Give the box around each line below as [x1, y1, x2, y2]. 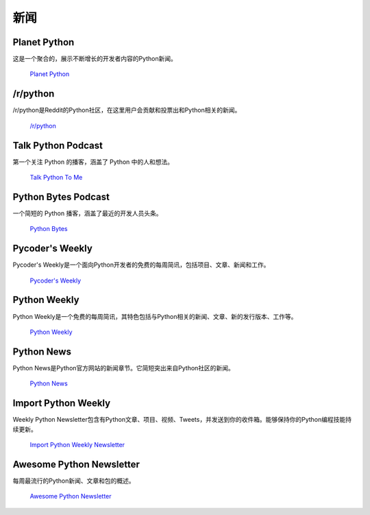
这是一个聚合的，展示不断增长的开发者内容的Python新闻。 [12, 55, 177, 63]
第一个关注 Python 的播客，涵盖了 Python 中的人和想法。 [12, 158, 174, 166]
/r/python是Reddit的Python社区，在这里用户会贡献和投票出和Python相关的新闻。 [12, 106, 241, 115]
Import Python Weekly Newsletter [29, 440, 125, 448]
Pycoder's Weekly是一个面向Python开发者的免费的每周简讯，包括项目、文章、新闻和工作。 [12, 261, 270, 269]
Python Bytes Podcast [12, 191, 110, 202]
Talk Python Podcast [12, 139, 103, 151]
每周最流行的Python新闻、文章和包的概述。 [12, 477, 135, 485]
